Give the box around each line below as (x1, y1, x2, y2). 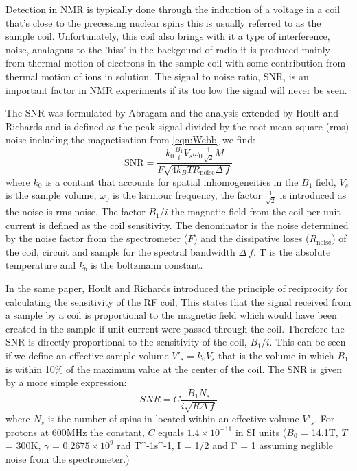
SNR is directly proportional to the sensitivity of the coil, (5, 335, 247, 349)
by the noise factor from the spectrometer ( (5, 231, 188, 245)
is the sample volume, (5, 188, 97, 202)
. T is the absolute (253, 244, 331, 258)
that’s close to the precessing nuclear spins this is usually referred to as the (5, 15, 321, 29)
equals (158, 424, 184, 439)
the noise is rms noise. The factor (5, 204, 146, 219)
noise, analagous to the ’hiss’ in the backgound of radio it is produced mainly (5, 42, 331, 56)
